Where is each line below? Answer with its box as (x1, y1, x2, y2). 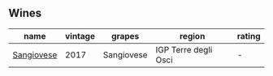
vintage (64, 30, 96, 41)
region (179, 30, 206, 41)
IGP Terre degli (155, 44, 213, 55)
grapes (110, 30, 140, 41)
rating (236, 30, 261, 41)
